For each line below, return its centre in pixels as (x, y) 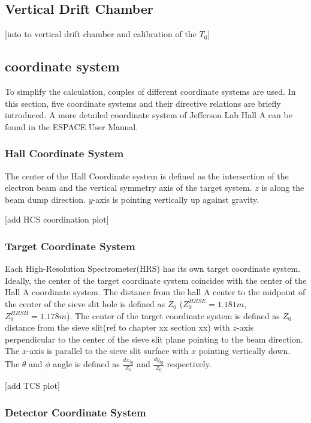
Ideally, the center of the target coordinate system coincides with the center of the (156, 280)
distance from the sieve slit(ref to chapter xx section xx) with (117, 327)
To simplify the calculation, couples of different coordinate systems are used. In (150, 91)
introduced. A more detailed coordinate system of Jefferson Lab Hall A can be (149, 115)
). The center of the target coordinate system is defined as (173, 315)
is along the (283, 187)
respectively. (189, 364)
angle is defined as (86, 364)
